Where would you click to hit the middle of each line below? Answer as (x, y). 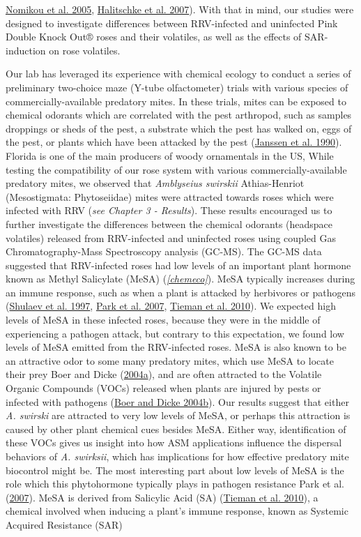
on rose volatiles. (85, 50)
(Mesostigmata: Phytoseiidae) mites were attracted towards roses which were (170, 196)
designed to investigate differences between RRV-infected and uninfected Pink (172, 23)
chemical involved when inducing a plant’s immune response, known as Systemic (177, 511)
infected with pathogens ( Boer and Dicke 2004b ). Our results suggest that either (177, 401)
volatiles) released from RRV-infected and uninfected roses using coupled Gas (171, 237)
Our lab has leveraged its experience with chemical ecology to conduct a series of (178, 74)
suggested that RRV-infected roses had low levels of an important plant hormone (178, 265)
